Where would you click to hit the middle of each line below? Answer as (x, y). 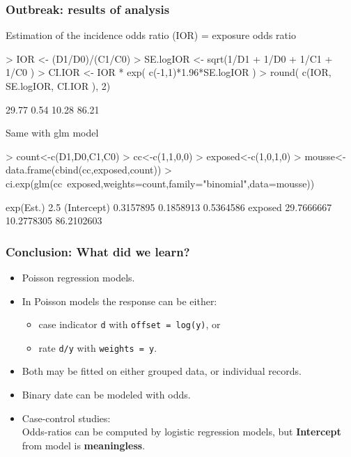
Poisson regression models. (78, 277)
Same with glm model (52, 133)
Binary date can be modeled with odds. (106, 395)
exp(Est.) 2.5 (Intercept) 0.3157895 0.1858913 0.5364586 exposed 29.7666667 (169, 207)
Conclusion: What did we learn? (98, 251)
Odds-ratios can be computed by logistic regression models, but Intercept (181, 432)
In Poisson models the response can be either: (119, 301)
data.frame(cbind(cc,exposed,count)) (84, 170)
